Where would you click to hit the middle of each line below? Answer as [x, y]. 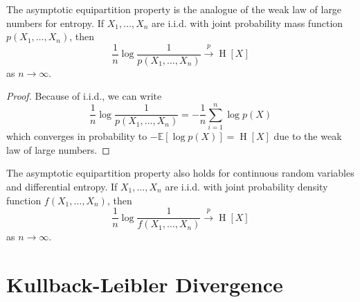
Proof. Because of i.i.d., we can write [84, 96]
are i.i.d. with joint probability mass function [247, 23]
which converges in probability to [77, 136]
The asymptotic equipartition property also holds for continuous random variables [180, 173]
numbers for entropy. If [55, 23]
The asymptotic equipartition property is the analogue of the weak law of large [174, 9]
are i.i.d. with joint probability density [246, 186]
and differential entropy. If [62, 186]
